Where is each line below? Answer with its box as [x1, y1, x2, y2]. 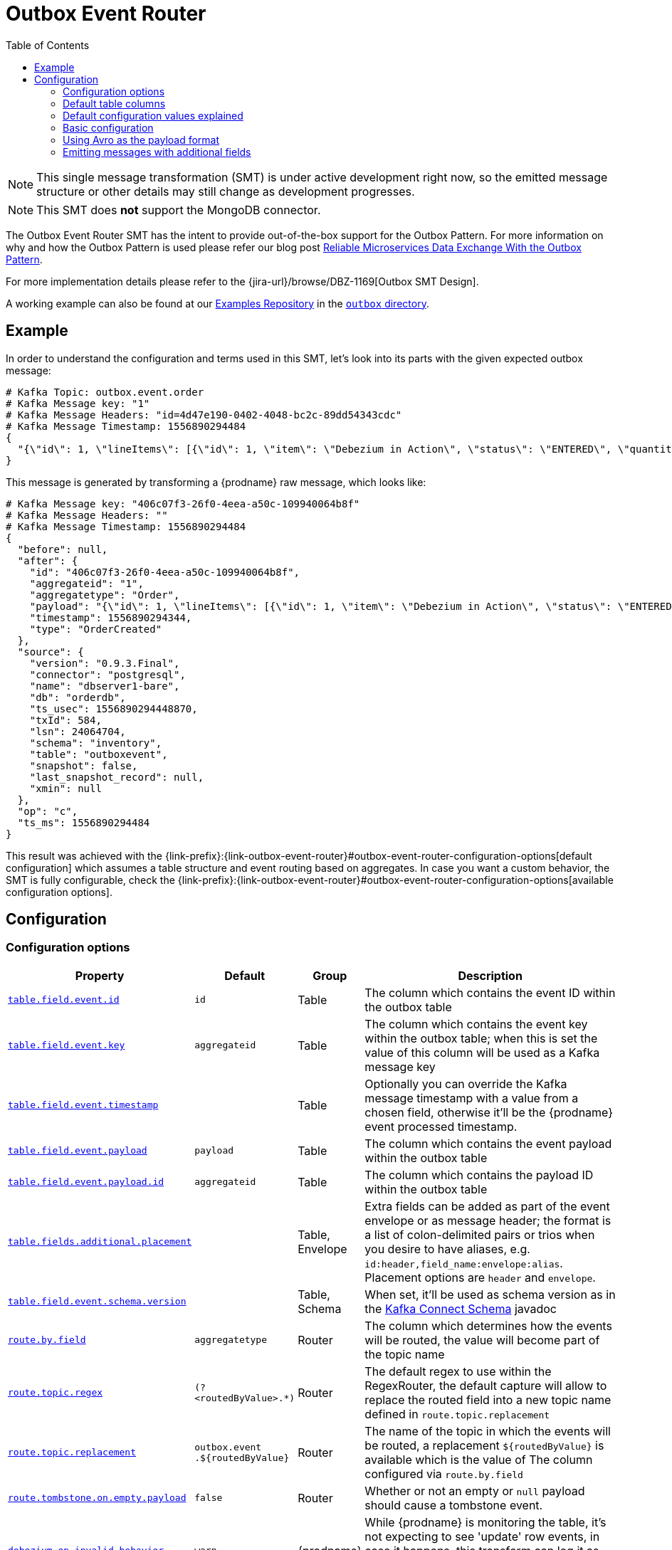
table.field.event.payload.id [8, 1176, 164, 1188]
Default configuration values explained [63, 109, 243, 122]
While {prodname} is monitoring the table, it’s [364, 1514, 607, 1529]
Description [458, 968, 523, 983]
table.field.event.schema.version [8, 1296, 187, 1307]
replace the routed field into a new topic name [364, 1392, 611, 1407]
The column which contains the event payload [364, 1136, 612, 1151]
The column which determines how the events [364, 1318, 612, 1333]
